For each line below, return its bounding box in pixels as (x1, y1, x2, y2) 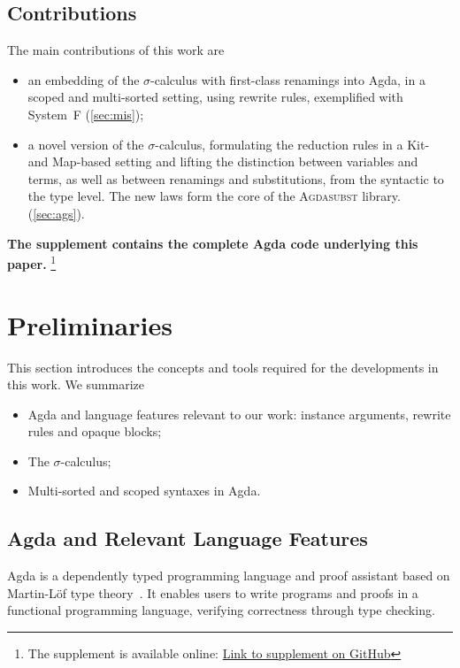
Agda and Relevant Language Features (7, 525, 368, 552)
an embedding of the (27, 70, 140, 88)
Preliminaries (7, 306, 172, 342)
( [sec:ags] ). (27, 203, 85, 222)
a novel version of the (27, 134, 144, 153)
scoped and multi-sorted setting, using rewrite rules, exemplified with (27, 88, 403, 106)
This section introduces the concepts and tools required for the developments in (7, 357, 439, 376)
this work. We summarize (7, 375, 144, 394)
